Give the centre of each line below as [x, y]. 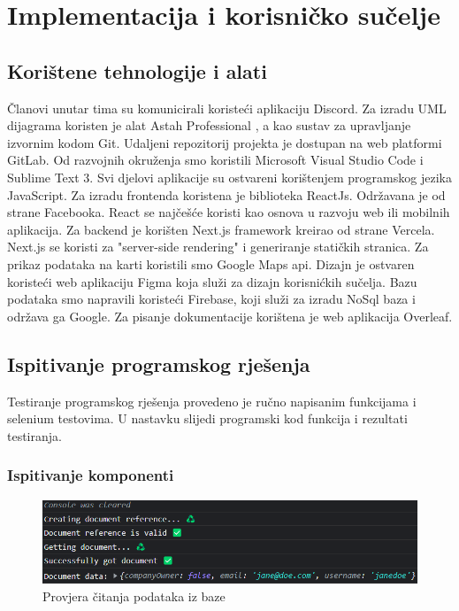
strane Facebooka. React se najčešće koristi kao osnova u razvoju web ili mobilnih [229, 212]
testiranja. [34, 435]
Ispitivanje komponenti [91, 475]
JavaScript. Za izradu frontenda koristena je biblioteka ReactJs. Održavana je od [226, 194]
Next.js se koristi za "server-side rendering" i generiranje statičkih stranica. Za [218, 247]
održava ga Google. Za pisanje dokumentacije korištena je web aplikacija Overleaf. [230, 316]
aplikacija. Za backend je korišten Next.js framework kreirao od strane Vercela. [221, 229]
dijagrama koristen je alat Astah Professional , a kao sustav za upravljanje [209, 125]
